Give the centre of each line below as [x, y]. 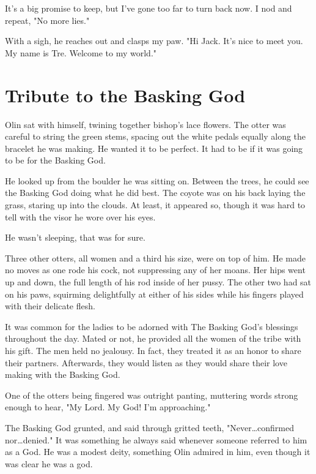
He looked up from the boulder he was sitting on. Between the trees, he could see [157, 180]
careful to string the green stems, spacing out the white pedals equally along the [156, 136]
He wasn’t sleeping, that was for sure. [75, 237]
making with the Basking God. [63, 374]
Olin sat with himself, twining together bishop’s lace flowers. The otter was [145, 124]
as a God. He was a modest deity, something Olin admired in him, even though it [158, 452]
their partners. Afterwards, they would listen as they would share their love [146, 362]
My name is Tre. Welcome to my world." [81, 52]
